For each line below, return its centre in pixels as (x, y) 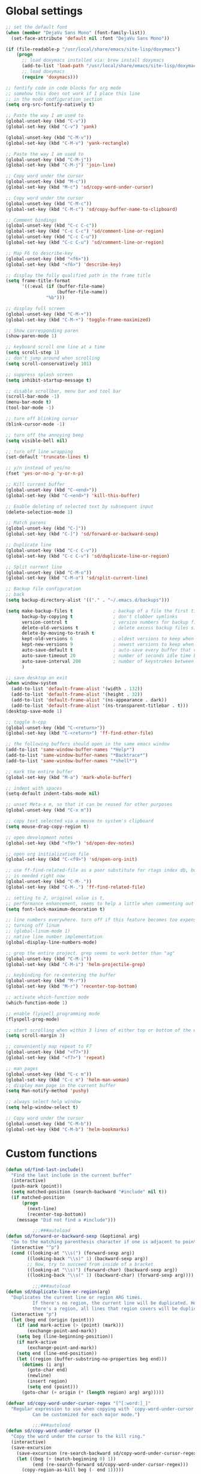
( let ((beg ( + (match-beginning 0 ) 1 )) (66, 1459)
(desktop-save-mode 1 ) (34, 711)
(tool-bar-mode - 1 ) (30, 408)
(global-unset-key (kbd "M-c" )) (46, 182)
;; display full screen (35, 308)
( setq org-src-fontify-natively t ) (50, 105)
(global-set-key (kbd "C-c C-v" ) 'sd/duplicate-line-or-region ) (88, 556)
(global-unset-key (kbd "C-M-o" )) (49, 572)
